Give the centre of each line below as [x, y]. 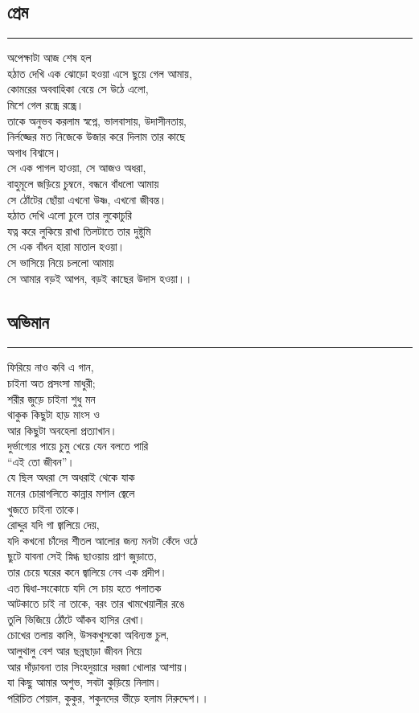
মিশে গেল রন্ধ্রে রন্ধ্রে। [46, 104]
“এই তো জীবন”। [41, 461]
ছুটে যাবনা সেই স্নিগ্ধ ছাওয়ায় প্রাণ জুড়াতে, [82, 556]
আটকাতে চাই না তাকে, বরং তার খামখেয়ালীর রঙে [96, 603]
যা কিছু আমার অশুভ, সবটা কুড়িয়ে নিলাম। [84, 682]
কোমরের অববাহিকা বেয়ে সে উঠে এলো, [78, 89]
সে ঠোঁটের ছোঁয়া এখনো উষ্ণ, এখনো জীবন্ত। [87, 199]
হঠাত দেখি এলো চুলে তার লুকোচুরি [70, 215]
